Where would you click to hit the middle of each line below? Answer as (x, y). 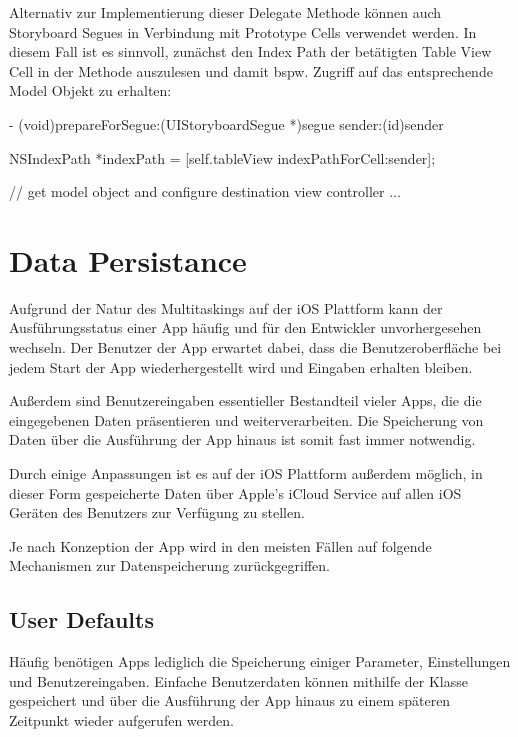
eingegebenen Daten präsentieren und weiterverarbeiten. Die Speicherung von (246, 419)
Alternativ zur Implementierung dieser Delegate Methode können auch (225, 12)
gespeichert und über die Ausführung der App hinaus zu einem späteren (230, 700)
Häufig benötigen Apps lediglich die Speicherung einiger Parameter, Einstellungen (260, 661)
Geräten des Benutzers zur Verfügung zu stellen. (157, 512)
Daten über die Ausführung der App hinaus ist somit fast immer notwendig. (242, 439)
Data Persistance (128, 259)
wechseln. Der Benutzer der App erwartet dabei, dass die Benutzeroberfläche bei (255, 347)
